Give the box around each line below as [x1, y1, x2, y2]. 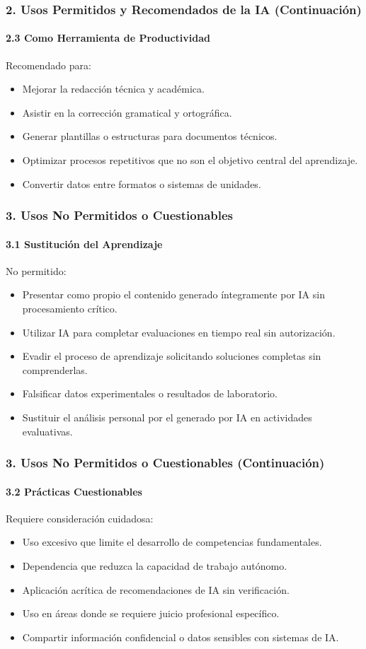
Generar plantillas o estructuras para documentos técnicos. [22, 129, 278, 144]
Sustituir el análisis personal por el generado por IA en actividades [22, 410, 312, 424]
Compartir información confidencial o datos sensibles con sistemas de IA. [22, 629, 339, 644]
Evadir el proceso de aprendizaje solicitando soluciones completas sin [22, 349, 321, 363]
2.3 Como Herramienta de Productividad [6, 30, 210, 45]
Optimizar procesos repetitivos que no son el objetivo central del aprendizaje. [22, 153, 358, 168]
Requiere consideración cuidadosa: [6, 510, 154, 525]
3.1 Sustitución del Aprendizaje [6, 236, 163, 251]
